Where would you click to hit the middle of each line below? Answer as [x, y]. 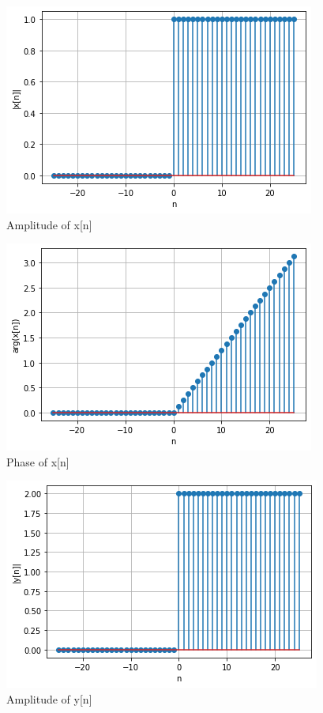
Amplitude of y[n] [49, 698]
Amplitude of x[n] [49, 224]
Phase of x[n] [38, 461]
